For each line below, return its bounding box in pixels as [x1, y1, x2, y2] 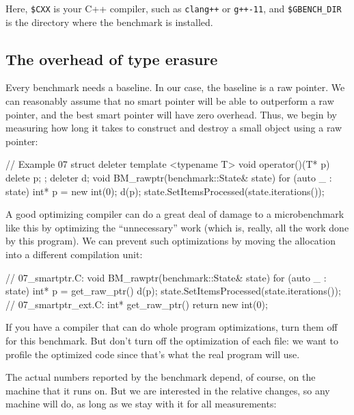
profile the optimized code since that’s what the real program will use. [5, 347, 300, 361]
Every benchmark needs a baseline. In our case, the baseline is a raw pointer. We [5, 80, 345, 95]
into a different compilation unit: [5, 247, 143, 261]
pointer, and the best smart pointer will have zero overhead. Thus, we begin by [5, 107, 337, 121]
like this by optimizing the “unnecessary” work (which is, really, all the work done [5, 220, 349, 234]
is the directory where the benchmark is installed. [5, 14, 213, 29]
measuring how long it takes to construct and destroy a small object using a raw [5, 121, 342, 135]
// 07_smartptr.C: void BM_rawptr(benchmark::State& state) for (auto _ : [5, 270, 327, 284]
